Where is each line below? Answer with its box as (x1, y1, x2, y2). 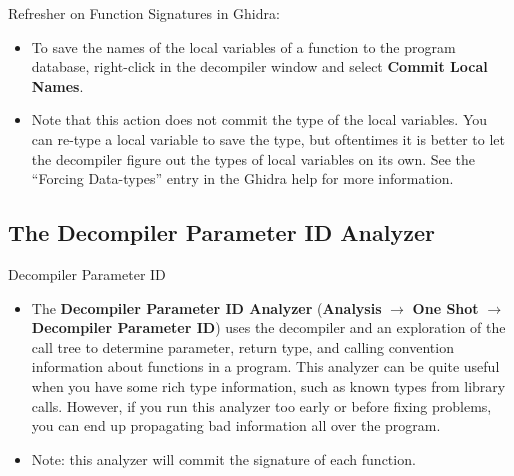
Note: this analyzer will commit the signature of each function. (31, 448, 416, 469)
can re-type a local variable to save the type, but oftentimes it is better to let (31, 128, 505, 149)
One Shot (412, 297, 479, 318)
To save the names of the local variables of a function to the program (31, 36, 456, 57)
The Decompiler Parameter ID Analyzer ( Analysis (31, 297, 382, 318)
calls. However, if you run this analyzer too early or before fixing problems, (31, 395, 492, 416)
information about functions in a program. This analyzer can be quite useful (31, 356, 500, 377)
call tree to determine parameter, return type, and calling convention (31, 336, 454, 357)
